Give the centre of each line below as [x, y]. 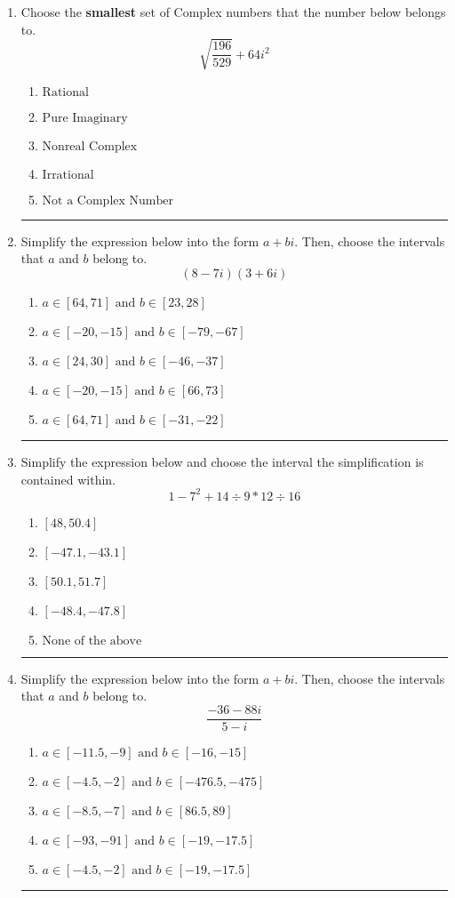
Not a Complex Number [108, 200]
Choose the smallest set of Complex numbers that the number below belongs [233, 12]
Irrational [68, 175]
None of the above [92, 641]
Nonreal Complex [90, 146]
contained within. [68, 479]
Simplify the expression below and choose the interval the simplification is [222, 461]
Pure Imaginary [85, 118]
